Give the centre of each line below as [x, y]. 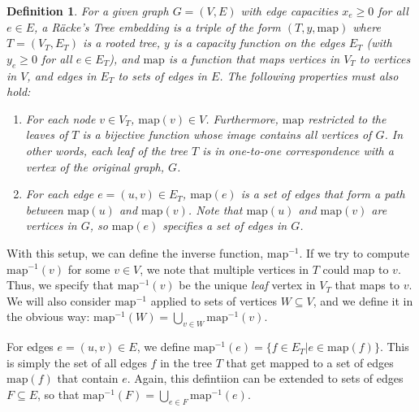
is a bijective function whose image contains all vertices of [227, 134]
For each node [60, 118]
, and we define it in [363, 300]
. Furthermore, [242, 118]
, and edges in [62, 75]
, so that [58, 394]
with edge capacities [289, 11]
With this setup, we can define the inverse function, [135, 252]
